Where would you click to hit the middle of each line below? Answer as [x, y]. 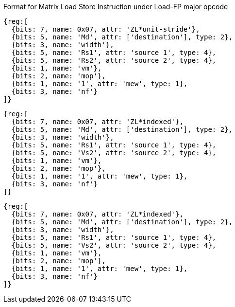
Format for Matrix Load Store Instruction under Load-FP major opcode [116, 7]
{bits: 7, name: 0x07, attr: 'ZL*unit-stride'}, [106, 29]
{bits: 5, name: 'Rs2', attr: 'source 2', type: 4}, [114, 60]
